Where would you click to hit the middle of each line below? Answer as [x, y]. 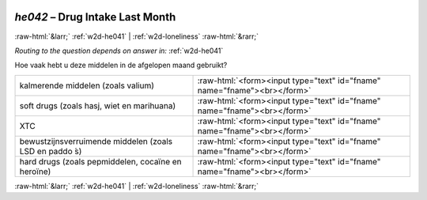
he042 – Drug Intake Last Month [95, 17]
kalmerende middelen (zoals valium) [87, 85]
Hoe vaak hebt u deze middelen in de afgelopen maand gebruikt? [121, 65]
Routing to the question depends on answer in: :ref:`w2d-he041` [119, 51]
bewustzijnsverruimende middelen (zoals [96, 141]
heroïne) [35, 172]
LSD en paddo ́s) [51, 151]
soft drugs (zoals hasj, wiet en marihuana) [98, 105]
